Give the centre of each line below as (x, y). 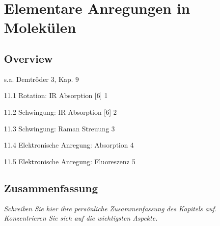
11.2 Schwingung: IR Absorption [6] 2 (60, 112)
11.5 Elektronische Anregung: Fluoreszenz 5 (70, 161)
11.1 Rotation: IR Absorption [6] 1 (56, 95)
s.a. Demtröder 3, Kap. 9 (41, 79)
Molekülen (40, 27)
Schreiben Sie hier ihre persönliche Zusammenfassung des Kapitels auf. (110, 208)
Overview (28, 58)
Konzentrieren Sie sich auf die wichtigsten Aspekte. (81, 218)
